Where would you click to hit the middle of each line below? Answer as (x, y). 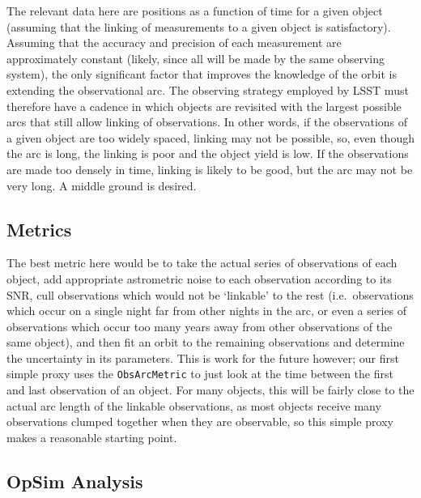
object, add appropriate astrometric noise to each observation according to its (199, 278)
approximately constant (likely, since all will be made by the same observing (196, 58)
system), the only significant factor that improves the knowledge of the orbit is (202, 74)
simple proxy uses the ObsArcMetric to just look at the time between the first (200, 374)
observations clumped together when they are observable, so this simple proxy (200, 421)
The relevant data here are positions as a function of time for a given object (195, 11)
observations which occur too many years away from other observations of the (200, 326)
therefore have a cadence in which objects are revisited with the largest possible (204, 106)
